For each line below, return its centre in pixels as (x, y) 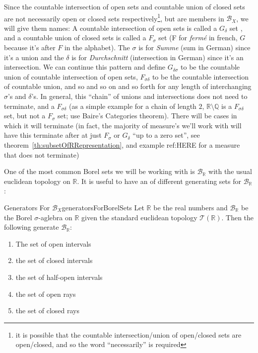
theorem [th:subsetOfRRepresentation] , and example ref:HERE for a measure (122, 144)
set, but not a (25, 116)
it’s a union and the (34, 57)
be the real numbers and (191, 207)
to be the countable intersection (200, 76)
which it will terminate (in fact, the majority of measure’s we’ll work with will (123, 125)
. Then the (238, 217)
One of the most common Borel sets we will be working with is (99, 171)
